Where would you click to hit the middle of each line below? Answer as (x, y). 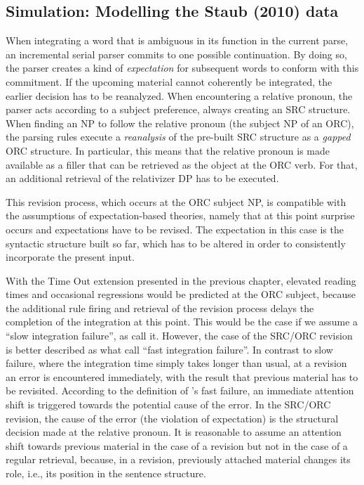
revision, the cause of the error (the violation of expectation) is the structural (172, 418)
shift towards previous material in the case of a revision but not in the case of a (177, 445)
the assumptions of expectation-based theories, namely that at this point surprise (180, 215)
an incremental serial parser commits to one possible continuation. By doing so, (176, 54)
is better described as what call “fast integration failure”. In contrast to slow (169, 349)
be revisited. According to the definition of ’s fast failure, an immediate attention (180, 390)
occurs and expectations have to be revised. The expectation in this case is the (175, 229)
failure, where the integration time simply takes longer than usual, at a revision (176, 363)
